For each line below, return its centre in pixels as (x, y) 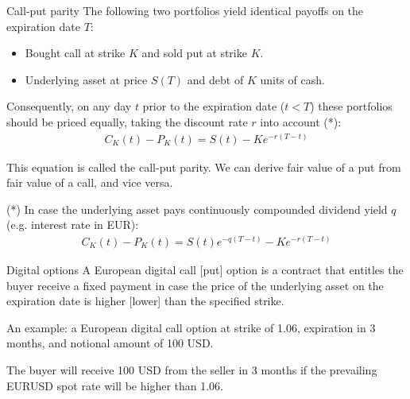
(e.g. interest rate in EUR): (73, 225)
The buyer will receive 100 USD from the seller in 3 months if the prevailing (192, 370)
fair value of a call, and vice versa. (90, 182)
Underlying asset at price (86, 79)
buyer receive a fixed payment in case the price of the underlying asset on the (195, 285)
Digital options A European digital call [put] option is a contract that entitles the (205, 270)
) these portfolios (351, 106)
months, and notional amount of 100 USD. (110, 343)
